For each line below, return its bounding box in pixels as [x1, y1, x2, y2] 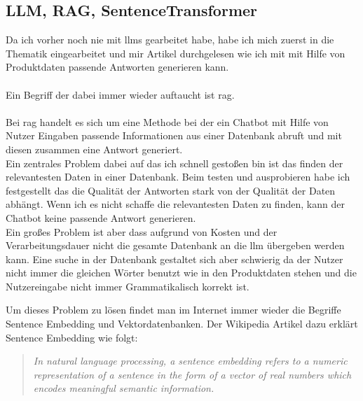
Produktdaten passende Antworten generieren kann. [6, 59, 229, 74]
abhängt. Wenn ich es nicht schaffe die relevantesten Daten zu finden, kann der [6, 197, 345, 211]
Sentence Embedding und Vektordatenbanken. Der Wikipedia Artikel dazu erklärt [6, 316, 358, 331]
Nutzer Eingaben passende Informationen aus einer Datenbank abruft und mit [6, 128, 342, 143]
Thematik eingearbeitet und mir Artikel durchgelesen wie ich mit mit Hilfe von [6, 45, 345, 60]
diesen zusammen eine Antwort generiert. [6, 141, 183, 156]
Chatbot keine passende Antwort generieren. [6, 210, 196, 225]
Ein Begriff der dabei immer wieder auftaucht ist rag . [6, 87, 235, 101]
